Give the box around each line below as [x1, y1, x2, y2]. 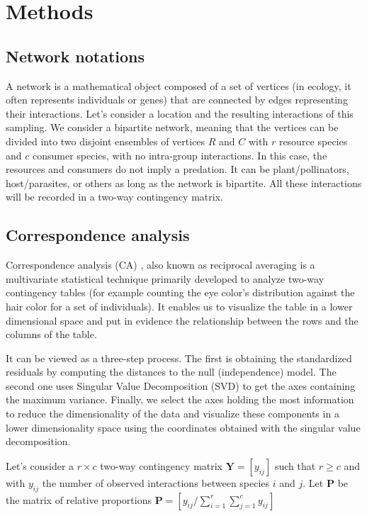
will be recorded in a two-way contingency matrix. [6, 189, 223, 204]
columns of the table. [6, 327, 97, 342]
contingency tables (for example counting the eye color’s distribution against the [6, 285, 355, 300]
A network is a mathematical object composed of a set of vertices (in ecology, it [6, 78, 351, 93]
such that [274, 458, 316, 473]
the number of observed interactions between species [42, 475, 270, 490]
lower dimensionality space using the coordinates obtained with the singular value [6, 420, 361, 434]
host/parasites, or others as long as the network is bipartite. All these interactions [6, 175, 362, 190]
